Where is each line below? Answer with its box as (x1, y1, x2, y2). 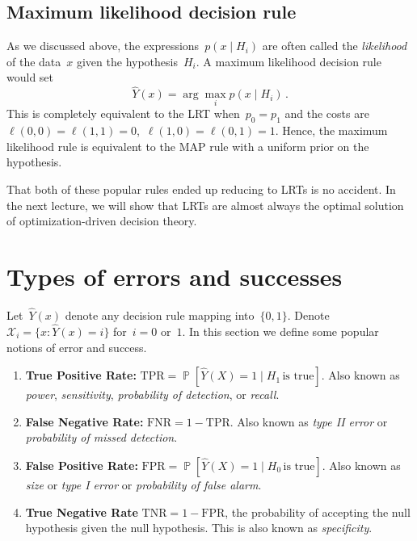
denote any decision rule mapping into (65, 307, 255, 324)
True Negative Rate (25, 503, 138, 520)
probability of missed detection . (25, 429, 178, 446)
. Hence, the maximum (275, 122, 388, 139)
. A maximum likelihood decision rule (196, 52, 381, 69)
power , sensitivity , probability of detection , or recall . (25, 386, 280, 403)
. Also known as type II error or (230, 413, 388, 430)
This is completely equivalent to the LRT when (6, 105, 240, 122)
